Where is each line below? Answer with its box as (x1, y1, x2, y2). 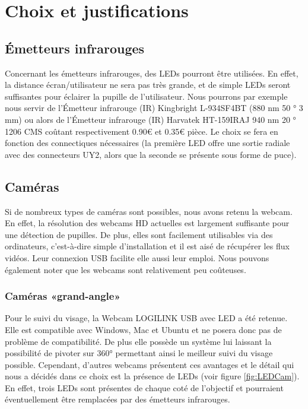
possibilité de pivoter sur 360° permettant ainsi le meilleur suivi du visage (5, 347, 273, 359)
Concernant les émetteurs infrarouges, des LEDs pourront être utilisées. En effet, (5, 66, 299, 79)
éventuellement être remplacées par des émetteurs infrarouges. (5, 393, 230, 405)
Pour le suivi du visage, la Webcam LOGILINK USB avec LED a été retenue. (5, 312, 288, 324)
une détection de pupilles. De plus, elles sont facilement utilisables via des (5, 228, 273, 240)
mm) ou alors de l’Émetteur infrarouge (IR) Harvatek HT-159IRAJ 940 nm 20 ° (5, 113, 296, 125)
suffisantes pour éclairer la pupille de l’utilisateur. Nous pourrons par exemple (5, 90, 288, 102)
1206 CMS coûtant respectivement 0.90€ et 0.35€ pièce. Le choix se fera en (5, 125, 278, 137)
